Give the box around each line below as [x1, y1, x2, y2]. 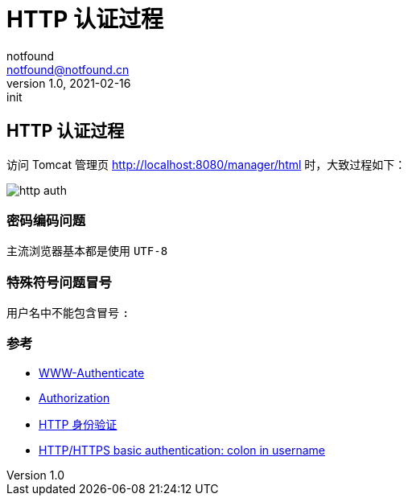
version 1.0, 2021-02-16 [6, 76, 131, 90]
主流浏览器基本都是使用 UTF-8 [6, 244, 168, 258]
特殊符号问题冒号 [6, 274, 112, 290]
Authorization [39, 390, 110, 405]
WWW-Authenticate [39, 365, 145, 380]
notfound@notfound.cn [6, 62, 130, 76]
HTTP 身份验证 [39, 417, 117, 431]
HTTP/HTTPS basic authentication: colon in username [39, 442, 325, 457]
